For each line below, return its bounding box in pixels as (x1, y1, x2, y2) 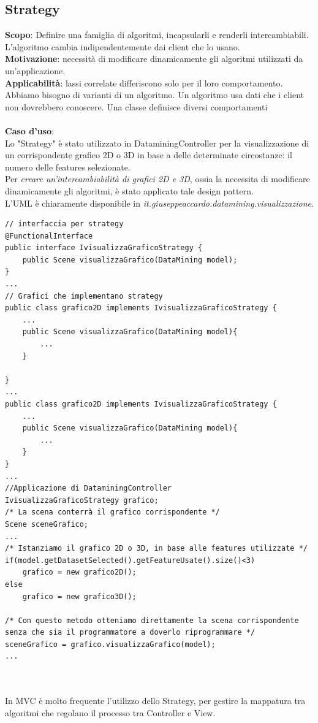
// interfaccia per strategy (5, 220, 124, 229)
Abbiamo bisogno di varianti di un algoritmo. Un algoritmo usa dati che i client (5, 88, 304, 101)
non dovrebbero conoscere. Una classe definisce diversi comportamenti (5, 100, 268, 113)
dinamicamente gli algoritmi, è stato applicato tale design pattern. (5, 184, 254, 197)
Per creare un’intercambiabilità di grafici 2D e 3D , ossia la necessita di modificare (5, 172, 310, 185)
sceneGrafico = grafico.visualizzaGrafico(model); (5, 640, 216, 649)
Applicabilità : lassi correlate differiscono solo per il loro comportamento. (5, 76, 283, 89)
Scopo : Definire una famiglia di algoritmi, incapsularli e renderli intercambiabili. (5, 28, 309, 41)
